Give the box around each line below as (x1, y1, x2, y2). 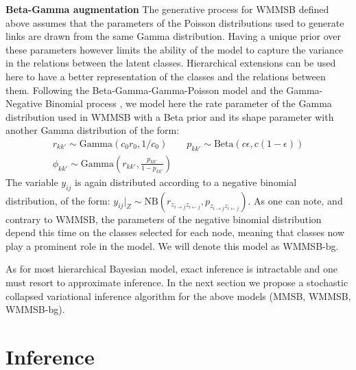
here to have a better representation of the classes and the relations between (5, 69, 326, 83)
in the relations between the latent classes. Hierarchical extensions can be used (5, 56, 336, 70)
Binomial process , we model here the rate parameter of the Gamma (45, 96, 332, 111)
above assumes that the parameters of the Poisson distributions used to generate (5, 15, 344, 30)
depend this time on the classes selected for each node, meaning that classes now (5, 225, 345, 240)
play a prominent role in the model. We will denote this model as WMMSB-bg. (5, 238, 339, 253)
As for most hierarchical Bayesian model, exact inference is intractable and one (5, 262, 338, 276)
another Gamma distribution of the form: (5, 123, 180, 137)
